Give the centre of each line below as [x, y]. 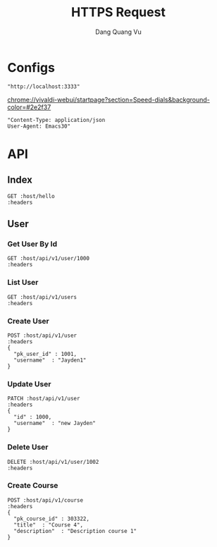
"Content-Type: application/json [56, 120]
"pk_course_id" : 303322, [52, 519]
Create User [28, 321]
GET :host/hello [31, 196]
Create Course [33, 486]
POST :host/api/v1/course [45, 500]
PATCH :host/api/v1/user [44, 399]
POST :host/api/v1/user [42, 336]
